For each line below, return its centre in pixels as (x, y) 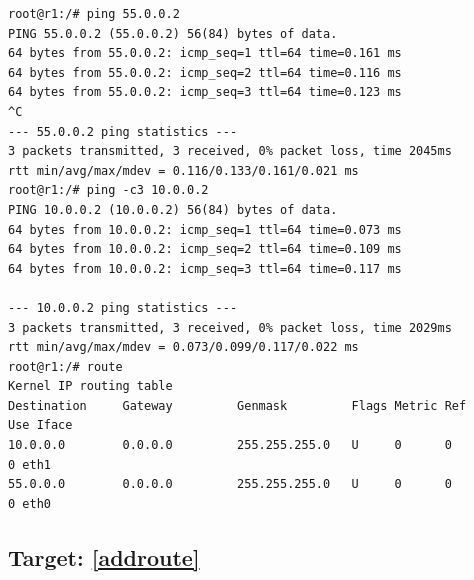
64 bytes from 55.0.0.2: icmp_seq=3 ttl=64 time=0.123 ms (205, 92)
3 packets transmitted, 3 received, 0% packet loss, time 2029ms (230, 327)
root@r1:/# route (65, 366)
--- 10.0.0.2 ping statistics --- (123, 307)
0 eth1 (29, 464)
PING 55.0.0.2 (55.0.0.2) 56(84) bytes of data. (173, 33)
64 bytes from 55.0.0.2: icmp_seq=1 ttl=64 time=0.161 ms (205, 53)
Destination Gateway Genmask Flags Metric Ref (237, 405)
